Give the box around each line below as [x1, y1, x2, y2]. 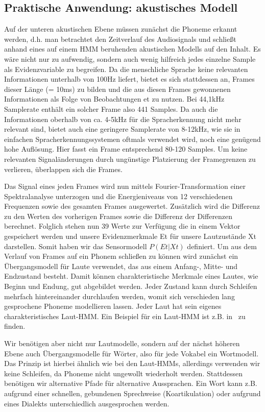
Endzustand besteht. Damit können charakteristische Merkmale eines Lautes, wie [4, 271, 258, 281]
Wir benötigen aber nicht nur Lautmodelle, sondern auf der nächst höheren [4, 338, 240, 349]
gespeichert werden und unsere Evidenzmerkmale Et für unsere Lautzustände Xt [4, 231, 256, 241]
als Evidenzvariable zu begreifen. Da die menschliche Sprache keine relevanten [4, 63, 248, 74]
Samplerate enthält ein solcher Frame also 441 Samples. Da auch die [4, 103, 218, 114]
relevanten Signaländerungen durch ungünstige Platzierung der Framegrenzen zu [4, 153, 256, 164]
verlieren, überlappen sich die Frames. [4, 163, 123, 174]
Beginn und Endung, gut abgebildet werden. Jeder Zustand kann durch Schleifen [4, 281, 257, 292]
